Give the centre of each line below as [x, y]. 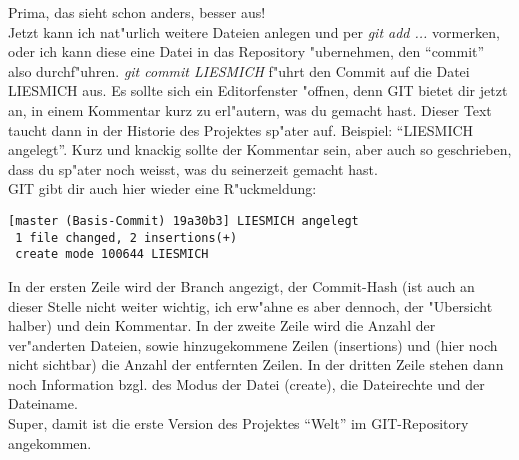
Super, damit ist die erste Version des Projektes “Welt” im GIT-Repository [238, 423]
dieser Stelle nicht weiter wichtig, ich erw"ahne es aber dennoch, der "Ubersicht [250, 305]
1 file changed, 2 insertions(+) [126, 237]
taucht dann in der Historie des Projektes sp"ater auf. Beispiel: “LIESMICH [241, 129]
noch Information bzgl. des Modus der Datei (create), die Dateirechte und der [246, 383]
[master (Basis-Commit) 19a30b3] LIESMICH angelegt [183, 220]
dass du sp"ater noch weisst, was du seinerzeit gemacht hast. [193, 168]
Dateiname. [43, 403]
